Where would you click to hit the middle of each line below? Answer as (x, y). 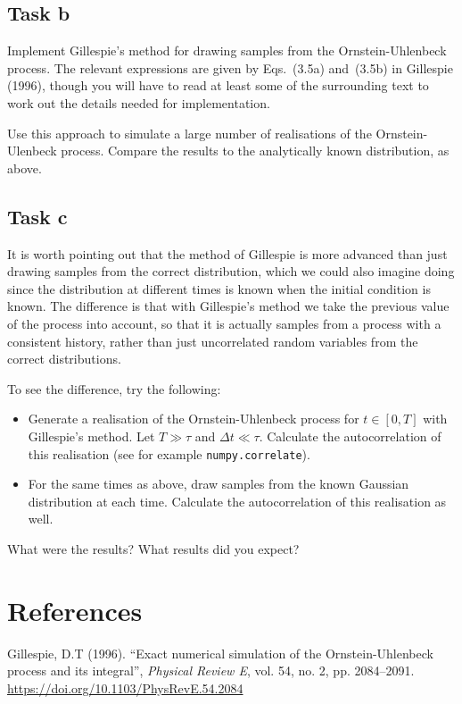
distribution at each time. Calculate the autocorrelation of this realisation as (237, 501)
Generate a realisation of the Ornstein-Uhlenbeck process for (194, 419)
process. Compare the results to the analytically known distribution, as (255, 151)
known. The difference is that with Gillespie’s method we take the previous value (228, 306)
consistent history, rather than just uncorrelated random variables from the (213, 341)
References (75, 610)
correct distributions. (64, 359)
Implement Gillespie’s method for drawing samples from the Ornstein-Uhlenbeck (227, 50)
